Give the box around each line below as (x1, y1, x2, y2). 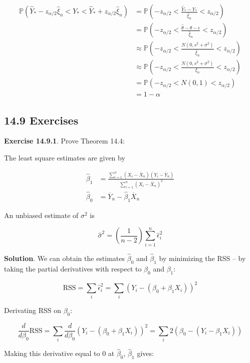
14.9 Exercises (4, 112, 79, 127)
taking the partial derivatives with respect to (4, 263, 142, 273)
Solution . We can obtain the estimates (4, 252, 125, 263)
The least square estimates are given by (4, 152, 125, 162)
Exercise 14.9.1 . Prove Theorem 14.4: (4, 135, 125, 146)
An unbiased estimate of (4, 209, 79, 220)
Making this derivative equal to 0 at (4, 348, 115, 358)
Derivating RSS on (4, 305, 62, 315)
